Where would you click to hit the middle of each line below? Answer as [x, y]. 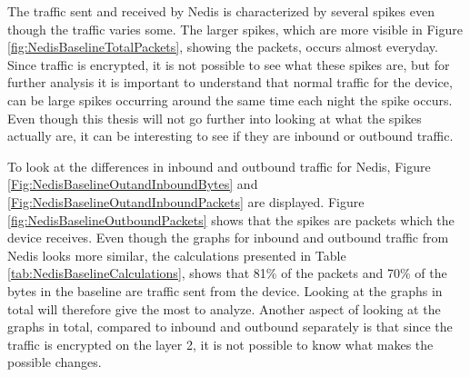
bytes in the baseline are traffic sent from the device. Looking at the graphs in [225, 290]
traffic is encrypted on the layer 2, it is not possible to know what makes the [220, 344]
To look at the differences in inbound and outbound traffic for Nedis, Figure [219, 166]
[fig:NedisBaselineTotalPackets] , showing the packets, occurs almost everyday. [223, 47]
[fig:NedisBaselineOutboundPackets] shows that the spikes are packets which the [231, 219]
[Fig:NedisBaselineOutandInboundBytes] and [133, 184]
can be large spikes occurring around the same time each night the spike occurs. [230, 99]
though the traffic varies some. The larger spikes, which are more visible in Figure [235, 29]
